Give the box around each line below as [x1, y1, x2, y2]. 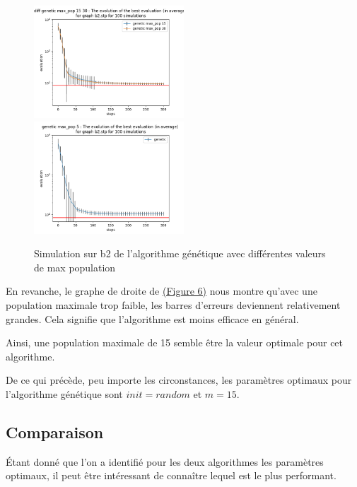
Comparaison [6, 421, 104, 442]
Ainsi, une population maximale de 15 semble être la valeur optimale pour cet [6, 335, 344, 350]
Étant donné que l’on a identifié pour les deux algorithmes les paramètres [6, 454, 324, 469]
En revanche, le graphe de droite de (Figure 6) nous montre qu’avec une [6, 283, 317, 298]
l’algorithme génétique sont [6, 386, 123, 401]
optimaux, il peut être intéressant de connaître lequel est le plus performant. [6, 468, 336, 483]
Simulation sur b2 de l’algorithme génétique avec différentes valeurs [34, 246, 326, 261]
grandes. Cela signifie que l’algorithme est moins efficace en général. [6, 311, 299, 326]
